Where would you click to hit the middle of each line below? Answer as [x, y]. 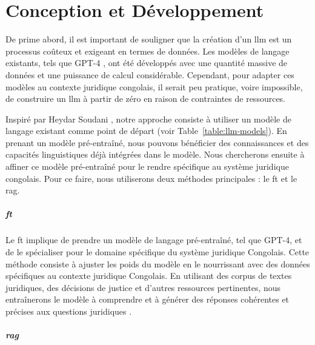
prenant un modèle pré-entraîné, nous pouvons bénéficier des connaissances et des [157, 142]
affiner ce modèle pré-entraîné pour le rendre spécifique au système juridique [147, 166]
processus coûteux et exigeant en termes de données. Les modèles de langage [148, 51]
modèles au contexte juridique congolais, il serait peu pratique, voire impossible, [154, 86]
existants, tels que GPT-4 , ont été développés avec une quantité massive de [147, 63]
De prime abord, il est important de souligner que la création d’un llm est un [149, 39]
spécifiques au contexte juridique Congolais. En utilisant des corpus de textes [149, 276]
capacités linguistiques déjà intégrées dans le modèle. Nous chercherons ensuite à [155, 154]
